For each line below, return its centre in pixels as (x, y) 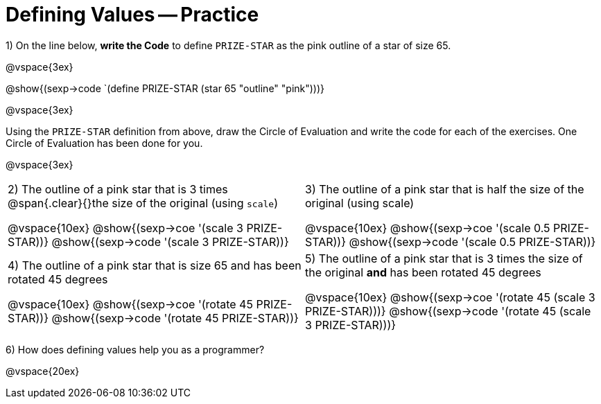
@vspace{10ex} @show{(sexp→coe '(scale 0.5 (428, 228)
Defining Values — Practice (132, 15)
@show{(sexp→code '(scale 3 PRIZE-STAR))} (170, 241)
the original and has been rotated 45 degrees (423, 272)
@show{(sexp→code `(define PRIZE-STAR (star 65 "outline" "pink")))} (165, 88)
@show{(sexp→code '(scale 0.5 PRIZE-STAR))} (472, 241)
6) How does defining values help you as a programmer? (135, 349)
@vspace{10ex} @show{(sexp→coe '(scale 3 (125, 228)
